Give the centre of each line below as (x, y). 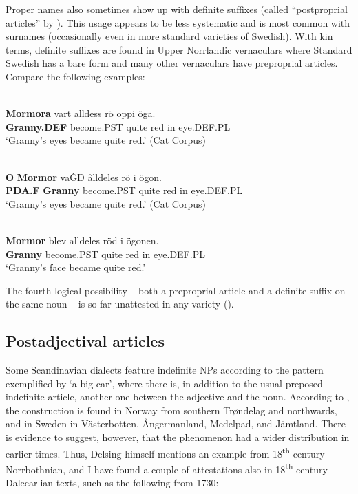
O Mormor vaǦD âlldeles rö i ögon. (84, 176)
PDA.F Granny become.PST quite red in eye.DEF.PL (124, 190)
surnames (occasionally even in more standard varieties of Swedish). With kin (169, 36)
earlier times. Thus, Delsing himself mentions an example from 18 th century (165, 452)
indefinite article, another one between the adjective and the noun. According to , (178, 397)
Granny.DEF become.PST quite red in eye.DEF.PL (118, 126)
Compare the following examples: (75, 76)
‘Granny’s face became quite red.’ (76, 267)
